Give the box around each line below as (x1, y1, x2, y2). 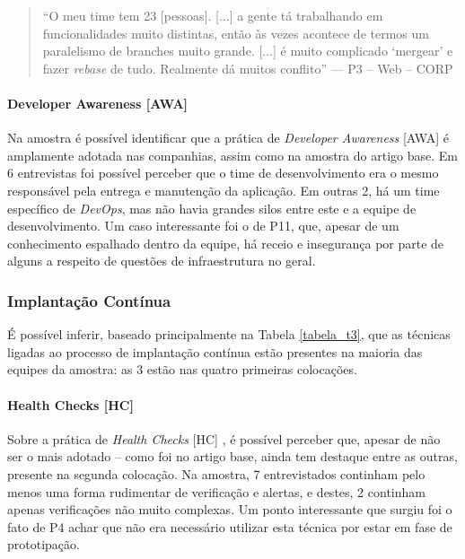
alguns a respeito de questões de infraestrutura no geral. (7, 251, 316, 270)
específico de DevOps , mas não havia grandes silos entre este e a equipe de (7, 198, 417, 217)
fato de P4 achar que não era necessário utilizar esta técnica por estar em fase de (7, 517, 452, 536)
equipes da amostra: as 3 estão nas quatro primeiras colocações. (7, 360, 357, 379)
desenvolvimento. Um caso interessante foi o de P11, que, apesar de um (7, 216, 399, 235)
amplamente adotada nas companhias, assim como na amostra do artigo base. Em (7, 145, 458, 164)
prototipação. (7, 535, 80, 554)
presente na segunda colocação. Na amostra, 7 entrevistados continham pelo (7, 464, 426, 483)
